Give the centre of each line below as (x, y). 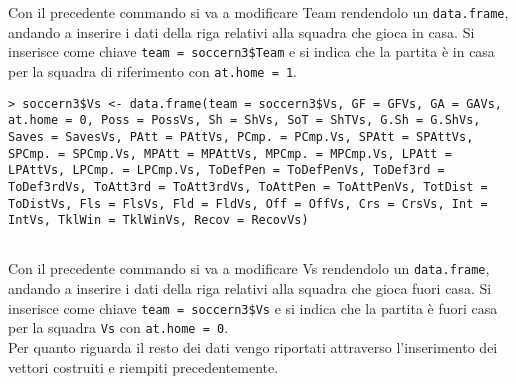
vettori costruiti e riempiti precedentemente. (143, 366)
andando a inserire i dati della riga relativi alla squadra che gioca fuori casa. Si (250, 288)
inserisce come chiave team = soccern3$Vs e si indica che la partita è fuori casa (253, 307)
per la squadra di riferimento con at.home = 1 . (153, 70)
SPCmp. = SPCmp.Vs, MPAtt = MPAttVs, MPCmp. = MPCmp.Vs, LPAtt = (230, 153)
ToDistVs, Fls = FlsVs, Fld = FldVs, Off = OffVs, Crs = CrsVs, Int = (248, 203)
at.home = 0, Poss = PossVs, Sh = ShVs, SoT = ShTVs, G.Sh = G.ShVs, (244, 120)
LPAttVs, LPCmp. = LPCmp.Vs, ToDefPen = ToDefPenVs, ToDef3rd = (226, 170)
